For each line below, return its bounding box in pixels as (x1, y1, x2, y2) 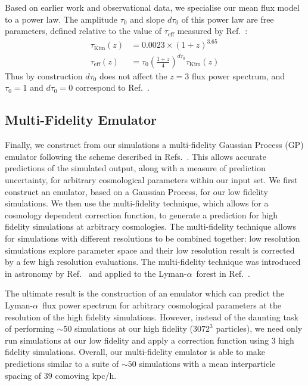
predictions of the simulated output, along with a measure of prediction (5, 162, 266, 174)
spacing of (5, 369, 42, 381)
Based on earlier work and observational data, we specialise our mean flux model (5, 1, 300, 13)
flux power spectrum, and (192, 69, 285, 82)
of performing (5, 322, 54, 335)
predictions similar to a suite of (5, 357, 119, 369)
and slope (130, 13, 165, 25)
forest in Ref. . (196, 267, 250, 279)
